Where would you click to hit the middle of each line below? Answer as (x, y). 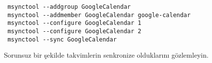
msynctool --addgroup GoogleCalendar (69, 7)
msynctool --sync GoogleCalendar (62, 39)
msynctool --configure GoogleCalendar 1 (75, 23)
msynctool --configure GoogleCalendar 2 (75, 31)
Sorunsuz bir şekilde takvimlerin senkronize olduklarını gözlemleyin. (106, 55)
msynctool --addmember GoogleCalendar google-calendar (99, 15)
